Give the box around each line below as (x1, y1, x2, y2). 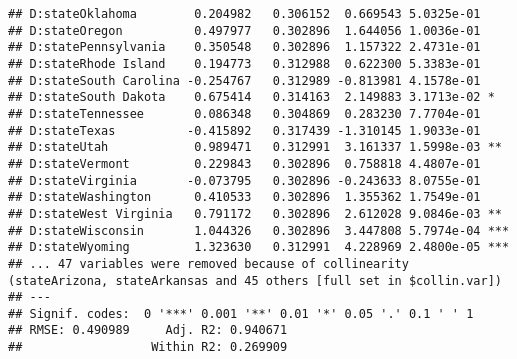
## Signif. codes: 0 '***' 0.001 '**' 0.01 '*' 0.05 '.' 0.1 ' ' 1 (8, 306, 474, 321)
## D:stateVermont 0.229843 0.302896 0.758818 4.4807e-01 (8, 156, 481, 171)
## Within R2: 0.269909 (8, 340, 288, 355)
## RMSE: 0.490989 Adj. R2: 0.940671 (8, 323, 288, 338)
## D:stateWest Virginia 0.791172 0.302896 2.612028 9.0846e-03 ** (8, 206, 502, 221)
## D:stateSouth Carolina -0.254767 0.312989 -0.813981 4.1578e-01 (8, 73, 481, 88)
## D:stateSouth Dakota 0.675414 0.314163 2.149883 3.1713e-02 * (8, 90, 495, 105)
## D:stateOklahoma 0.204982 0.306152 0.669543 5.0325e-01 (8, 7, 481, 21)
